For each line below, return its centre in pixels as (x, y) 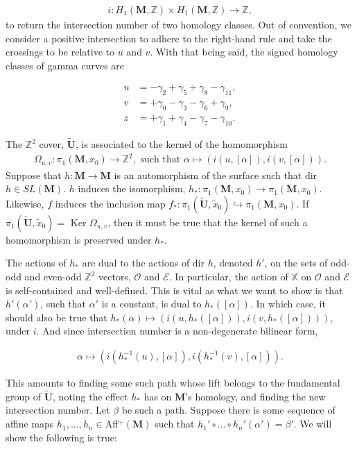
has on (158, 396)
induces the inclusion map (110, 203)
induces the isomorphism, (132, 188)
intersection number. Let (58, 410)
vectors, (115, 277)
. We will (313, 424)
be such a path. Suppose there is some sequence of (228, 410)
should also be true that (56, 317)
